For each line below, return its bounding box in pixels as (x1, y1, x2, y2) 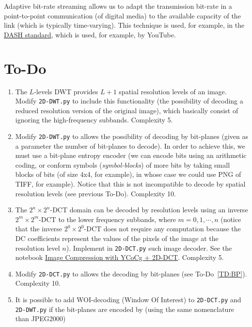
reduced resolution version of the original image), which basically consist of (15, 105, 238, 115)
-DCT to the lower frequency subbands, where (39, 214, 176, 224)
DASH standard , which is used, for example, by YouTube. (4, 29, 176, 39)
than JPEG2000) (15, 313, 66, 324)
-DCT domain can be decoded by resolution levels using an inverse (50, 205, 248, 215)
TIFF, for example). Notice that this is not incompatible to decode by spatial (15, 178, 246, 189)
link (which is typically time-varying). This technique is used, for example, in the (4, 20, 245, 30)
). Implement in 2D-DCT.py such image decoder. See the (66, 242, 232, 253)
